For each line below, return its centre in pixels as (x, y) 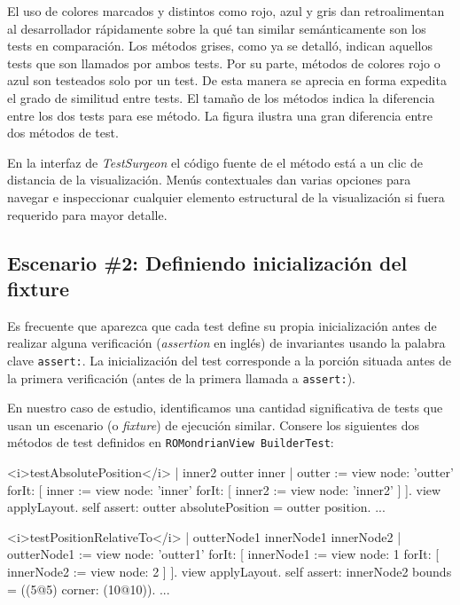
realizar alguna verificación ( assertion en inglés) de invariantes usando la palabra (226, 343)
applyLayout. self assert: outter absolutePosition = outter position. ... (196, 507)
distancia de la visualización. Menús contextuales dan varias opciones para (209, 180)
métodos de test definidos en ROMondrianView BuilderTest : (171, 442)
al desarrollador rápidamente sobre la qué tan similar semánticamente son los (217, 28)
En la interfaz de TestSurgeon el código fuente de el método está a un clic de (215, 162)
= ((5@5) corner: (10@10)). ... (89, 589)
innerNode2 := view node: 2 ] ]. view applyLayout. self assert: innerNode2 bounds (230, 572)
